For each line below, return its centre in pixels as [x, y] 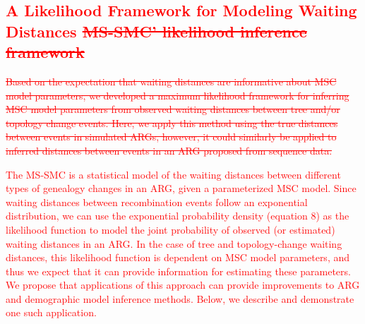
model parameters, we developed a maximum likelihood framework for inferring [178, 95]
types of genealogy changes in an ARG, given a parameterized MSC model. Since [181, 188]
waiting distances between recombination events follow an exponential [157, 202]
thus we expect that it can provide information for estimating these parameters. [178, 271]
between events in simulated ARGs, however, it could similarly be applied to [171, 137]
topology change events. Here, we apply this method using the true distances [172, 122]
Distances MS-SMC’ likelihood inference [156, 31]
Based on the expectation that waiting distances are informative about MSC [171, 81]
